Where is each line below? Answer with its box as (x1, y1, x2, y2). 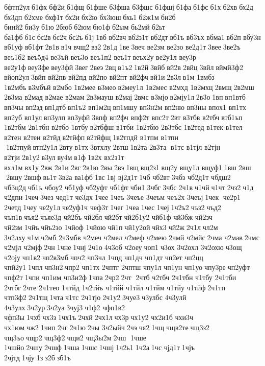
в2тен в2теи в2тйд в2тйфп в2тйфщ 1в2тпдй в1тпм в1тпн (4, 131, 179, 142)
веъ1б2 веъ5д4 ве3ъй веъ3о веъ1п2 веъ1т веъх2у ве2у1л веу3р (4, 51, 196, 62)
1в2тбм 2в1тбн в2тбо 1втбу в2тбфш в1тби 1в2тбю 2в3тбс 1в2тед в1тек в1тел (4, 122, 243, 132)
